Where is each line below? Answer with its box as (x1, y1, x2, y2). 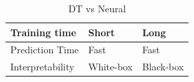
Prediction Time (10, 42, 79, 57)
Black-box (142, 59, 184, 74)
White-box (88, 59, 133, 74)
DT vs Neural (68, 1, 126, 15)
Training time (10, 25, 77, 39)
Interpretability (10, 59, 75, 74)
